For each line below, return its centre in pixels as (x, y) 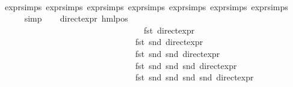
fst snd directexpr (169, 42)
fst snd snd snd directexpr (186, 65)
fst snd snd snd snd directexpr (194, 77)
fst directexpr (169, 30)
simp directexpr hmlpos (76, 18)
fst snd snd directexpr (177, 53)
